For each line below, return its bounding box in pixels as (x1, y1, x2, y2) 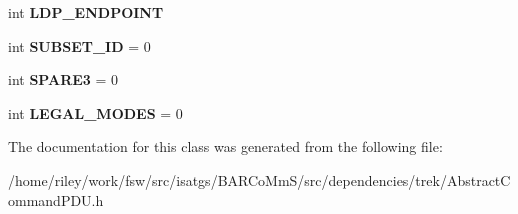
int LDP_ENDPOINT (8, 2, 164, 22)
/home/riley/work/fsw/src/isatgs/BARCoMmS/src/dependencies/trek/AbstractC (8, 169, 511, 190)
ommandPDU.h (8, 189, 104, 210)
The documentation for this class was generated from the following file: (8, 136, 443, 157)
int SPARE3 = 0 (8, 69, 119, 90)
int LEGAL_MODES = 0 (8, 102, 183, 123)
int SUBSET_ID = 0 (8, 35, 151, 56)
